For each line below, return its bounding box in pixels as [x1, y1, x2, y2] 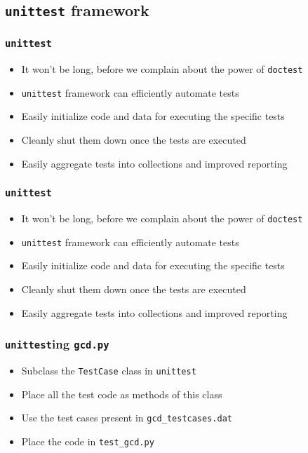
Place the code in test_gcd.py [21, 433, 154, 448]
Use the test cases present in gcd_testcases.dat [21, 410, 232, 425]
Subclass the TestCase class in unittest [21, 363, 196, 377]
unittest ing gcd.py [5, 335, 109, 353]
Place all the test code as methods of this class [21, 386, 222, 401]
